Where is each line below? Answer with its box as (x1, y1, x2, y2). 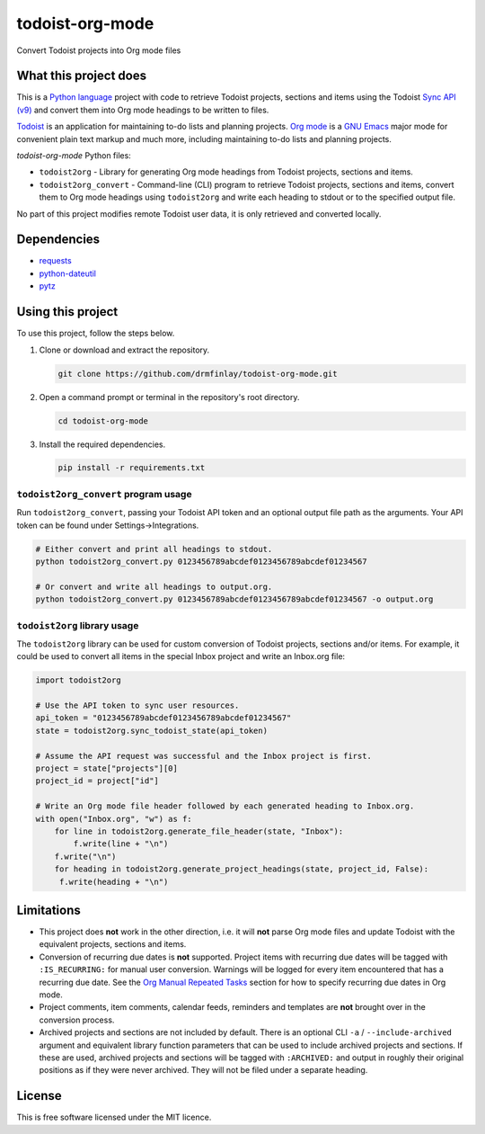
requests (39, 255, 72, 266)
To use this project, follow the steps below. (16, 328, 175, 339)
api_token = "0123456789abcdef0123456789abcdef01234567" (35, 713, 292, 723)
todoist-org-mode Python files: (16, 150, 132, 161)
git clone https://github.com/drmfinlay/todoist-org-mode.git (57, 369, 338, 379)
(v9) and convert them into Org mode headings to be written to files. (16, 104, 269, 115)
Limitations (16, 902, 81, 917)
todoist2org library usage (16, 619, 139, 631)
